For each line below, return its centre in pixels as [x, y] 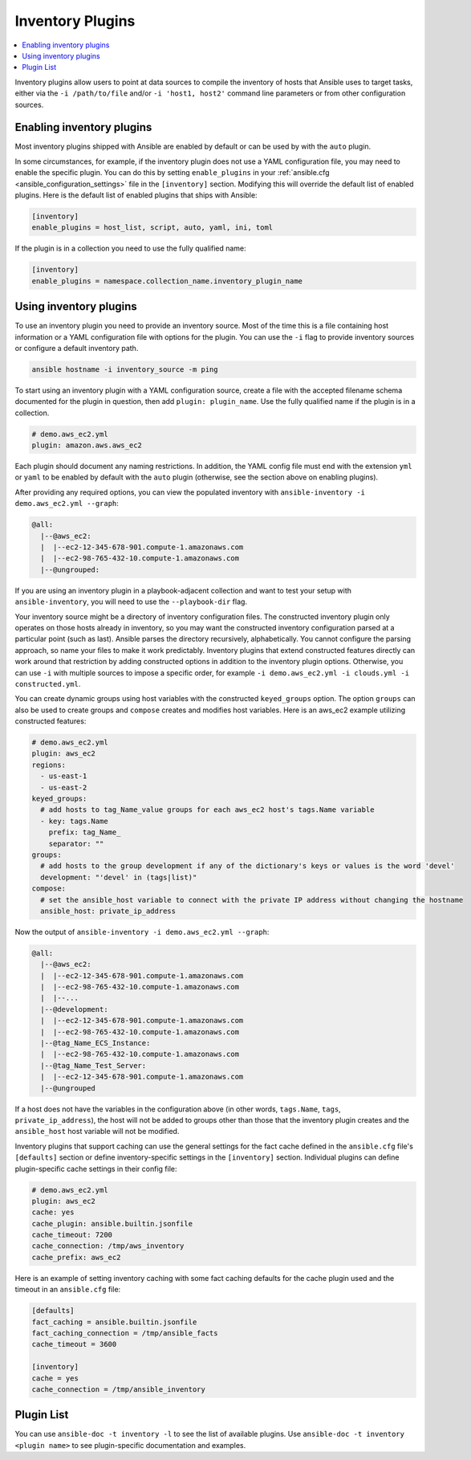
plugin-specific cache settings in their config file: [96, 1168]
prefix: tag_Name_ [85, 832]
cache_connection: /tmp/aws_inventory [108, 1246]
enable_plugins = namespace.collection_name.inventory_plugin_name [167, 281]
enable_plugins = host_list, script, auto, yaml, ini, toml [152, 228]
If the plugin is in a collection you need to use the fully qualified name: [130, 248]
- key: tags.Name [74, 821]
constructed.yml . [48, 683]
